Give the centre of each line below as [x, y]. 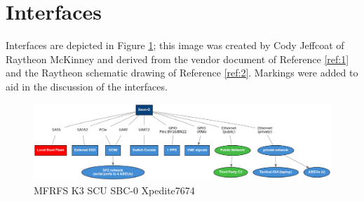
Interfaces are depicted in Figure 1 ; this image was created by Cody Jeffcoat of [175, 45]
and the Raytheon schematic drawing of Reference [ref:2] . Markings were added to [182, 73]
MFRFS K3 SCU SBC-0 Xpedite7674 [114, 190]
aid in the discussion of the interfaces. [87, 86]
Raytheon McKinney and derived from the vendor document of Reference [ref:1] [177, 59]
